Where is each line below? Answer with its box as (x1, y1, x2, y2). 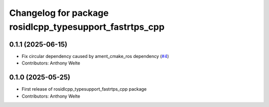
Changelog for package (9, 7, 109, 18)
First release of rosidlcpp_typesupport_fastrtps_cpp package (21, 86, 147, 92)
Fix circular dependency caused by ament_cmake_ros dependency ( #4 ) (21, 53, 169, 59)
